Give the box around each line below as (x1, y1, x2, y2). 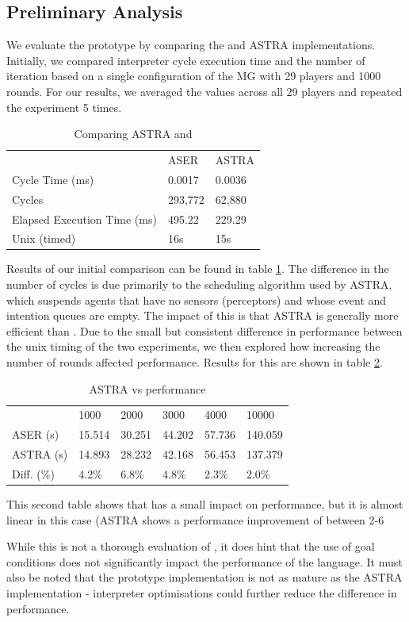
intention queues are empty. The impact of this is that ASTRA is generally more (6, 307, 399, 324)
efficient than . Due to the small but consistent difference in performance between (6, 322, 403, 339)
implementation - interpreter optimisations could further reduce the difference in (6, 585, 397, 601)
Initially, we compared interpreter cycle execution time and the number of (6, 52, 365, 68)
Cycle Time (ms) (12, 171, 94, 187)
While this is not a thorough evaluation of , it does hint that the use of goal (6, 538, 375, 555)
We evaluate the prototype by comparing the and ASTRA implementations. (6, 36, 376, 53)
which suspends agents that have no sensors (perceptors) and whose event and (6, 291, 387, 308)
